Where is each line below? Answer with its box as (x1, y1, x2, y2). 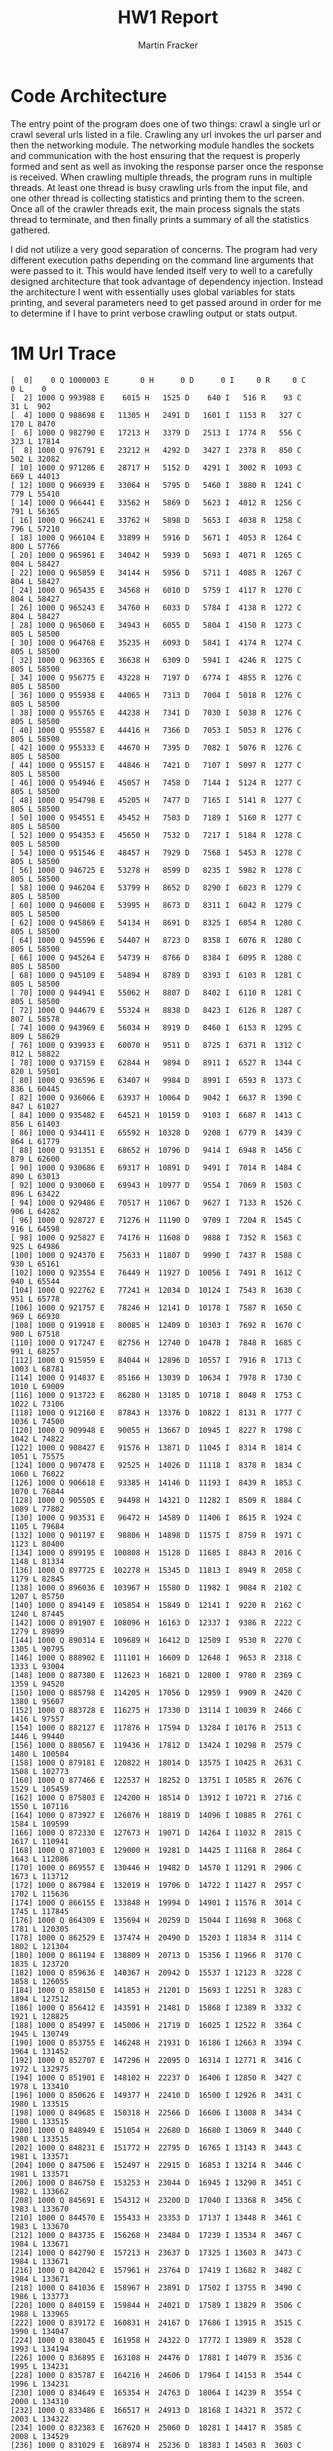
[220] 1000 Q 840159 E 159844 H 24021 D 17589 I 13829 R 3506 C (10, 2300, 302, 2310)
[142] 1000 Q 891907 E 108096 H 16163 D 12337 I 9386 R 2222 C (10, 1617, 302, 1628)
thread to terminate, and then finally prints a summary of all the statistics (10, 213, 310, 225)
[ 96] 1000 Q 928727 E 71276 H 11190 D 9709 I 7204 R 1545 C (10, 1215, 302, 1225)
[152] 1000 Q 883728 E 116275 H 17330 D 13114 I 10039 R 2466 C (10, 1705, 302, 1715)
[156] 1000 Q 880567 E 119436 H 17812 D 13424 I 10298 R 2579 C (10, 1740, 302, 1750)
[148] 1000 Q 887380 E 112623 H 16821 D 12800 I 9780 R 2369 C (10, 1670, 302, 1680)
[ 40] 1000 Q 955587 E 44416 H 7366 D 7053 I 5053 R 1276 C (10, 725, 302, 735)
